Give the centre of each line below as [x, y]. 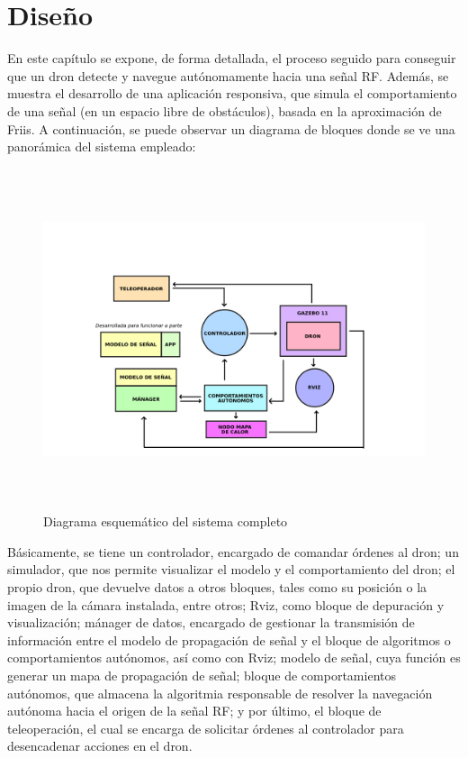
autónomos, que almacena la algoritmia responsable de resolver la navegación [220, 693]
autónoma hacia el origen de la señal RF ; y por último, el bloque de [194, 711]
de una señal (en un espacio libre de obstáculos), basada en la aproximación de [225, 110]
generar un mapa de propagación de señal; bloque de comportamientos [202, 675]
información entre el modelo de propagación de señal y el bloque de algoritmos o [229, 639]
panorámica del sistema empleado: [102, 146]
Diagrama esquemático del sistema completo [166, 521]
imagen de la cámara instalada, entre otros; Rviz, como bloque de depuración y [226, 604]
